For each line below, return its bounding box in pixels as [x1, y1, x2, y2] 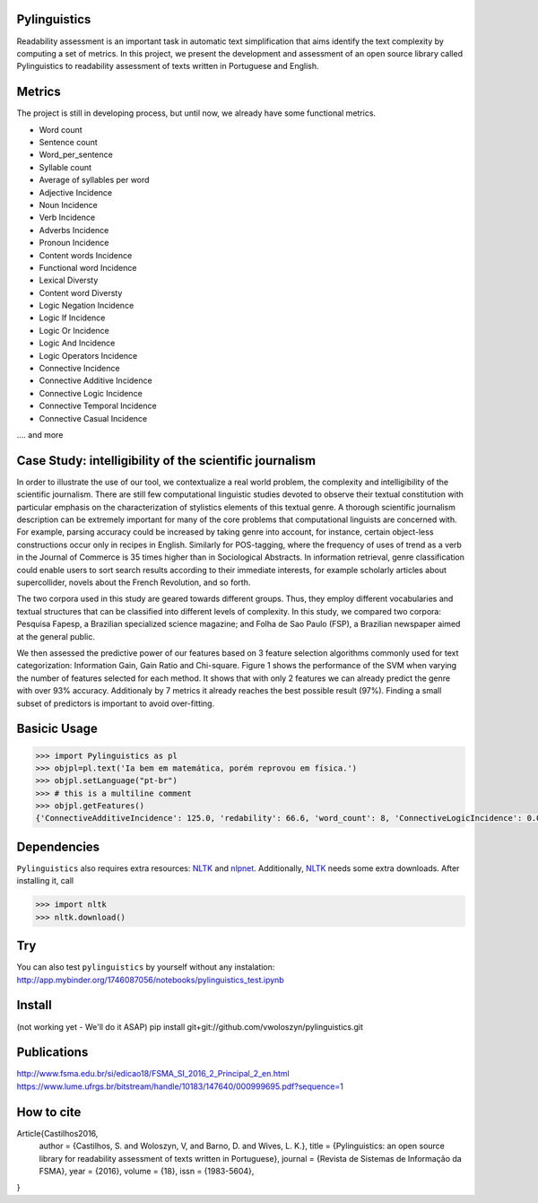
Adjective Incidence [39, 187, 113, 197]
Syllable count [39, 161, 92, 172]
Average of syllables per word [39, 175, 150, 186]
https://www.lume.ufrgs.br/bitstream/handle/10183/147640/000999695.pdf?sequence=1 [16, 1081, 344, 1092]
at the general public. [16, 631, 96, 641]
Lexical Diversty [39, 275, 99, 286]
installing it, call [16, 876, 74, 886]
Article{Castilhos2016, [16, 1128, 99, 1138]
